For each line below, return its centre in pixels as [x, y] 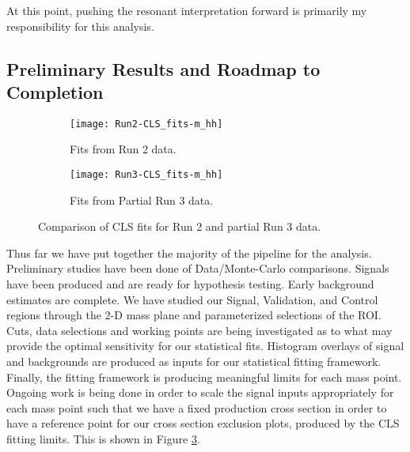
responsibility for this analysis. [80, 26]
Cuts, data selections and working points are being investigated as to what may [199, 330]
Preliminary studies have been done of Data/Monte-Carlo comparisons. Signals [198, 268]
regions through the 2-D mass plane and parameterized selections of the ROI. [194, 315]
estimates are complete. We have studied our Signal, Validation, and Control [192, 299]
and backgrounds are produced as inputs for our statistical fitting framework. [194, 362]
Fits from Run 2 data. [123, 149]
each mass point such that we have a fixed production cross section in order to [197, 407]
